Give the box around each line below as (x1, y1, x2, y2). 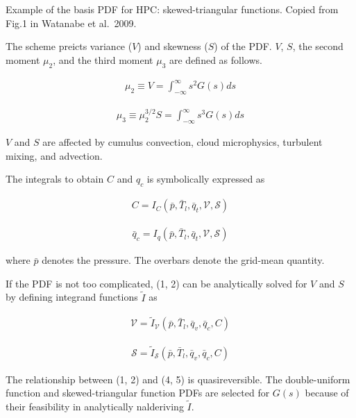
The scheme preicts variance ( (6, 39, 133, 53)
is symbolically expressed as (146, 172, 265, 186)
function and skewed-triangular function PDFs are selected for (6, 385, 270, 400)
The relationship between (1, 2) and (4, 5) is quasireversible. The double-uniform (6, 371, 350, 386)
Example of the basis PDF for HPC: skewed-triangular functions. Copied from (6, 2, 339, 16)
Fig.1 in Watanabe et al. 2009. (6, 15, 137, 30)
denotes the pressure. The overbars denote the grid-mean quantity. (42, 253, 325, 267)
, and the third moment (53, 52, 153, 67)
